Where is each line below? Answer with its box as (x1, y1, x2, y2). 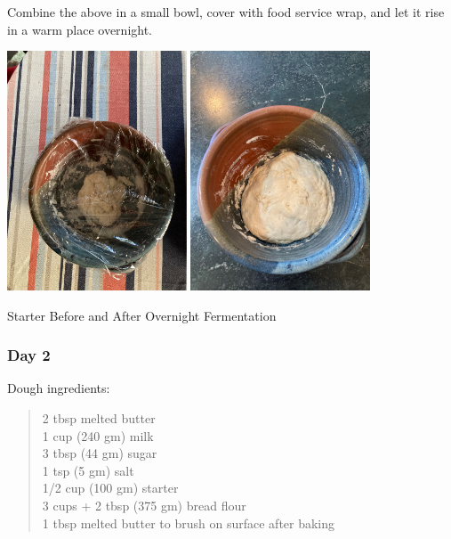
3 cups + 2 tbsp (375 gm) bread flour (42, 495, 246, 514)
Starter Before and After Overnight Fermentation (7, 306, 277, 324)
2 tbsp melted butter (42, 408, 156, 427)
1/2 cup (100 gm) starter (42, 478, 179, 497)
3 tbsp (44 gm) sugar (42, 444, 157, 462)
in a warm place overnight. (7, 20, 153, 38)
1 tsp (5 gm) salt (42, 461, 134, 479)
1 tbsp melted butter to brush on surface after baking (42, 513, 335, 532)
